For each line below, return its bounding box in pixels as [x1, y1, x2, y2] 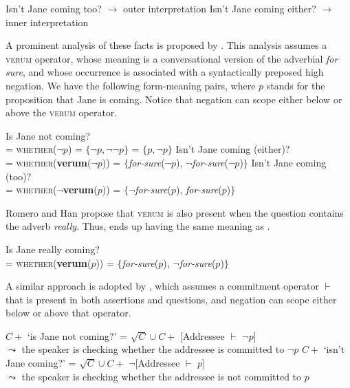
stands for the [266, 78, 325, 92]
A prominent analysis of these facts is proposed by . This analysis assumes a [6, 38, 327, 52]
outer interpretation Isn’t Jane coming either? [122, 1, 316, 15]
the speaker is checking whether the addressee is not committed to [21, 369, 302, 383]
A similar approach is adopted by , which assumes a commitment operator [6, 279, 319, 293]
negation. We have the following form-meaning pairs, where [6, 78, 256, 92]
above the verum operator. [6, 105, 118, 120]
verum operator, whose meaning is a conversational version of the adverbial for [6, 51, 338, 65]
